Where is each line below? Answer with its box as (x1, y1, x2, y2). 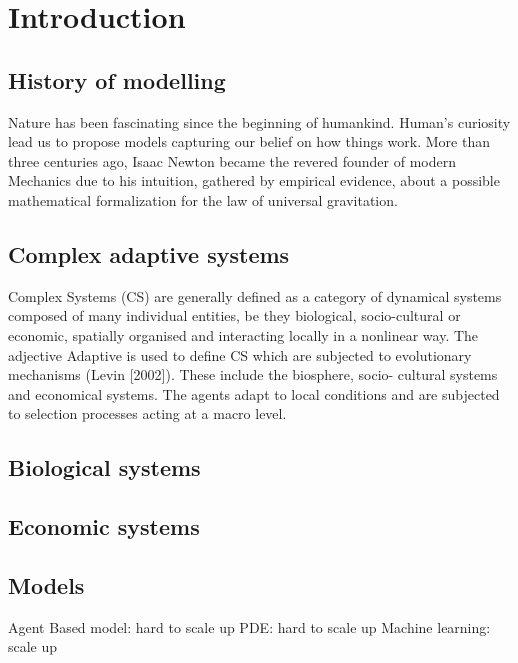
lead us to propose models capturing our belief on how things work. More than (8, 131, 490, 152)
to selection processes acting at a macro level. (8, 403, 287, 424)
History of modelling (8, 64, 226, 95)
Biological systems (8, 452, 201, 483)
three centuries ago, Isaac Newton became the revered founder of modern (8, 150, 456, 171)
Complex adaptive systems (8, 238, 290, 269)
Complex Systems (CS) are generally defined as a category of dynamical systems (8, 285, 502, 306)
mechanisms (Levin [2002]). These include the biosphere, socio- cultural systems (8, 364, 498, 385)
